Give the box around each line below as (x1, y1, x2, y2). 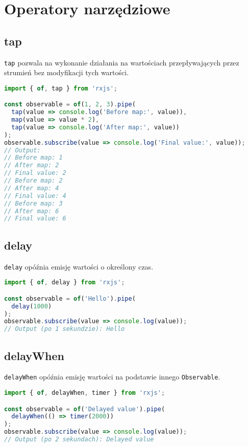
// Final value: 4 (4, 192, 66, 199)
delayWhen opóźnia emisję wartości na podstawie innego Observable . (4, 371, 220, 382)
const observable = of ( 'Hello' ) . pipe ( (4, 295, 136, 302)
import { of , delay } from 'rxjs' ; (4, 279, 125, 286)
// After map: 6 (4, 207, 59, 215)
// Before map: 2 (4, 177, 63, 185)
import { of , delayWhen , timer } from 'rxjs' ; (4, 389, 165, 396)
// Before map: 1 (4, 154, 63, 162)
